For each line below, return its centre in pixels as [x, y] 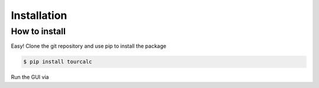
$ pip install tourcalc [58, 62]
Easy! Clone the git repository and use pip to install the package [89, 46]
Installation [39, 15]
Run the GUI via [30, 77]
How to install [38, 31]
